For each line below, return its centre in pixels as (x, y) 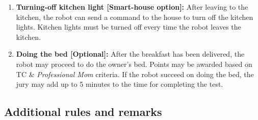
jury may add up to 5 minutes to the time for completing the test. (120, 84)
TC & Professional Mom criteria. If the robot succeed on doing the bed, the (135, 74)
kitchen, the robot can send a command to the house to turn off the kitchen (135, 17)
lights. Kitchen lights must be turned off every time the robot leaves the (128, 27)
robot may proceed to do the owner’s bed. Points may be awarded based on (134, 64)
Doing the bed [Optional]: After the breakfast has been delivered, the (130, 54)
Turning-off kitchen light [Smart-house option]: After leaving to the (132, 7)
